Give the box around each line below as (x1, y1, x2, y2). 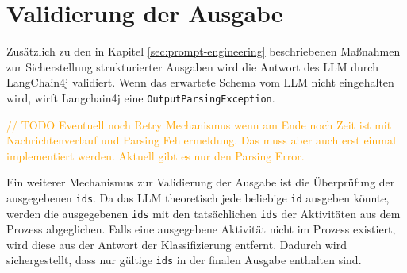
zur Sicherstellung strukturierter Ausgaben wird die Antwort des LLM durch (6, 58, 378, 75)
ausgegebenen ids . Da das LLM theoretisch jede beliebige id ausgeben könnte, (6, 189, 390, 206)
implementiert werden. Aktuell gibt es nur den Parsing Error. (6, 147, 305, 163)
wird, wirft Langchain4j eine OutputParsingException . (6, 89, 275, 106)
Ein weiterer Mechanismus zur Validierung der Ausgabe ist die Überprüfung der (6, 174, 395, 190)
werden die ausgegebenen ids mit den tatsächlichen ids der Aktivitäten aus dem (6, 205, 401, 221)
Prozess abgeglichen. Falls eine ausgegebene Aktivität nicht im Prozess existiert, (6, 221, 396, 237)
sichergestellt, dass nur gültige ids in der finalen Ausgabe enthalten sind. (6, 252, 362, 268)
